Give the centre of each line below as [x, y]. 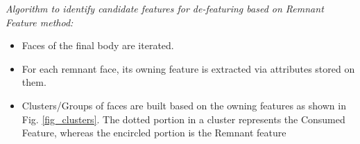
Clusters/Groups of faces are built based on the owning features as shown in [184, 105]
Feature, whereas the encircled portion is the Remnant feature [154, 133]
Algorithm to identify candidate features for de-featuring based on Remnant [165, 8]
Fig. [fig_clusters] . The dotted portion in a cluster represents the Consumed [183, 119]
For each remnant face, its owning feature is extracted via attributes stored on [188, 68]
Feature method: [40, 22]
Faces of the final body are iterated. [98, 45]
